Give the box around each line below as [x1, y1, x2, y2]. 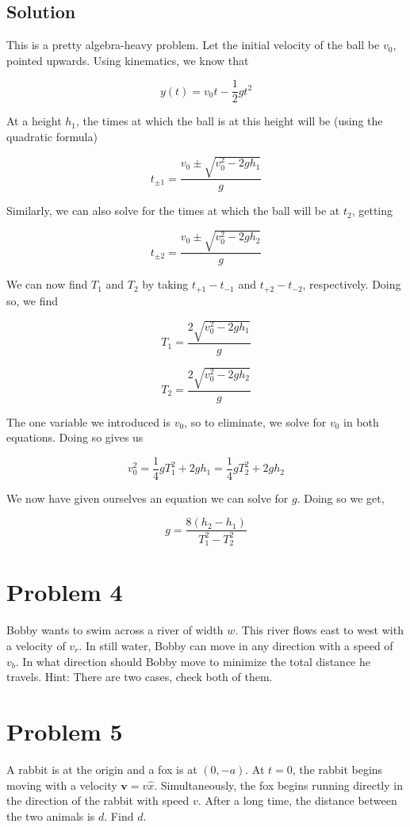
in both [343, 413, 379, 430]
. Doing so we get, [297, 489, 385, 506]
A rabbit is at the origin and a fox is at [6, 760, 197, 777]
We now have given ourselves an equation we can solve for [6, 489, 289, 506]
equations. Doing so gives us [6, 429, 144, 446]
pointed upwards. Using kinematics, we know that [6, 52, 249, 68]
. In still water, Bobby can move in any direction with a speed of [79, 637, 393, 654]
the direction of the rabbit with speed [6, 792, 190, 809]
